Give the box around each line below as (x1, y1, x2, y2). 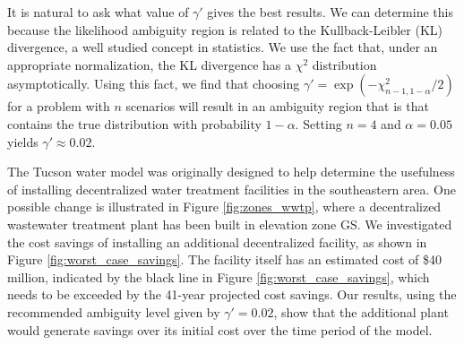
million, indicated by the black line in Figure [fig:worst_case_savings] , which (7, 267, 430, 286)
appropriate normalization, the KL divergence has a (7, 55, 292, 73)
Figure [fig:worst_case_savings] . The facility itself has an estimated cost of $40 (7, 250, 443, 269)
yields (7, 132, 39, 151)
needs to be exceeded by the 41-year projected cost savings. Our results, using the (7, 285, 457, 304)
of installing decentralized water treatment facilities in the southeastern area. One (7, 179, 456, 198)
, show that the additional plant (273, 302, 449, 321)
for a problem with (7, 97, 110, 116)
